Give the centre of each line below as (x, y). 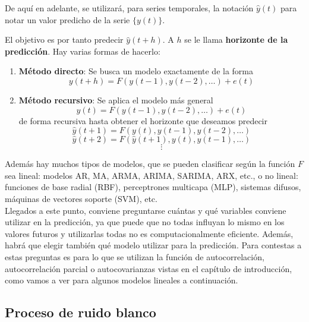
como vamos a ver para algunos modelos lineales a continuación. (122, 280)
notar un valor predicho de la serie (67, 19)
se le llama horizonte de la (236, 40)
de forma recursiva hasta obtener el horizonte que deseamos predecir (143, 120)
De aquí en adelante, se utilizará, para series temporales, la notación (129, 8)
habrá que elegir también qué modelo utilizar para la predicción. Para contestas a (153, 245)
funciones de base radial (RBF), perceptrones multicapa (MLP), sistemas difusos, (153, 187)
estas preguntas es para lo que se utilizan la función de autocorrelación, (135, 256)
